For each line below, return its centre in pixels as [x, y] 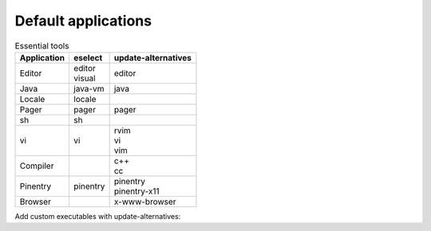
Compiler [37, 166]
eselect [88, 57]
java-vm [89, 88]
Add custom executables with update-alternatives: [98, 216]
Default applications [83, 21]
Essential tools [42, 45]
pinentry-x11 [136, 191]
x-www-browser [145, 202]
